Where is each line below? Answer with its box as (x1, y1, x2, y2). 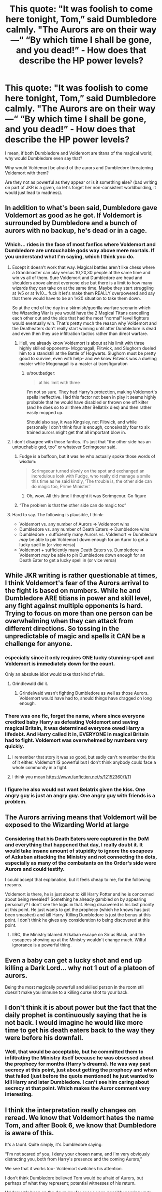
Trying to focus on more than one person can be (5, 609, 153, 618)
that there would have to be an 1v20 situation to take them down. (12, 295, 141, 301)
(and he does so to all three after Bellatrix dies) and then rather (26, 404, 152, 410)
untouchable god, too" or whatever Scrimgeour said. (12, 444, 117, 450)
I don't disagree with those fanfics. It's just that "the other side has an (12, 438, 151, 444)
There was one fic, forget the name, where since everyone (5, 713, 145, 719)
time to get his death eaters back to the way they (5, 1026, 155, 1034)
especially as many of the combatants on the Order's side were (5, 859, 157, 866)
